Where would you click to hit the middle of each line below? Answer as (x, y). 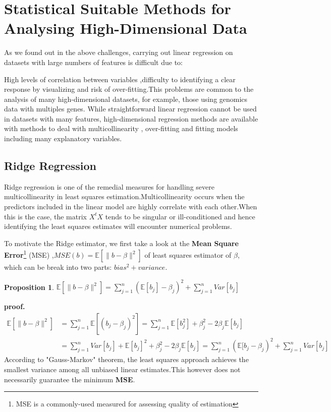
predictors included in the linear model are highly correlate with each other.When (131, 207)
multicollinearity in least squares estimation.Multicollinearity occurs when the (124, 196)
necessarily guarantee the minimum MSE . (70, 379)
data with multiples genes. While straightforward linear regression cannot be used (130, 109)
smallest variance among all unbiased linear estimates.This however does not (122, 369)
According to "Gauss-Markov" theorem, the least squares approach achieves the (126, 359)
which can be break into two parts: (58, 267)
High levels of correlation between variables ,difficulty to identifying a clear (120, 79)
